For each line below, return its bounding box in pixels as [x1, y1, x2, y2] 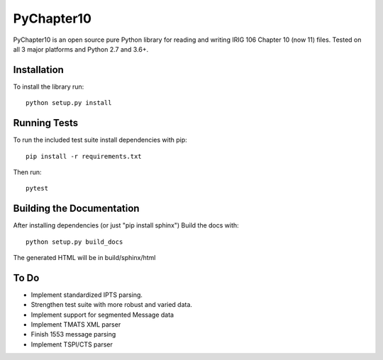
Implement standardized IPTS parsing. [30, 291, 143, 299]
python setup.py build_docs [26, 237, 123, 246]
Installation [13, 64, 64, 76]
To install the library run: [13, 82, 84, 91]
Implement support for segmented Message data [30, 310, 174, 319]
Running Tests [13, 117, 78, 129]
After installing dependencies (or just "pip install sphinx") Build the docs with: [13, 221, 239, 230]
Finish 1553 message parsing [30, 330, 116, 339]
